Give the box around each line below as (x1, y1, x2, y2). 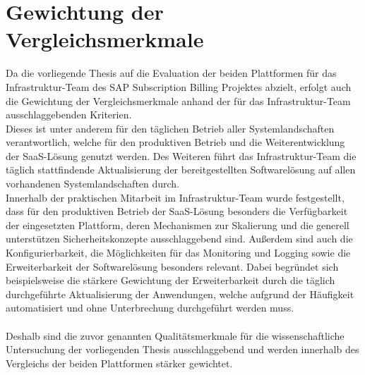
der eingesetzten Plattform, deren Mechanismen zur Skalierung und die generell (6, 217, 349, 232)
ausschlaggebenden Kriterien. (6, 107, 132, 122)
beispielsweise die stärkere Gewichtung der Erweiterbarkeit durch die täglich (6, 273, 335, 288)
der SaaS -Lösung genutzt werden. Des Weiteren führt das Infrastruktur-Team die (6, 148, 357, 163)
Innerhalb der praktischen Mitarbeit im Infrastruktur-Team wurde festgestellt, (6, 190, 345, 204)
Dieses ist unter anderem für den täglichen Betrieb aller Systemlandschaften (6, 121, 335, 135)
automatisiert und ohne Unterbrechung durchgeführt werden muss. (6, 300, 294, 315)
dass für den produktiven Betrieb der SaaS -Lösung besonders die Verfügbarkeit (6, 204, 348, 219)
